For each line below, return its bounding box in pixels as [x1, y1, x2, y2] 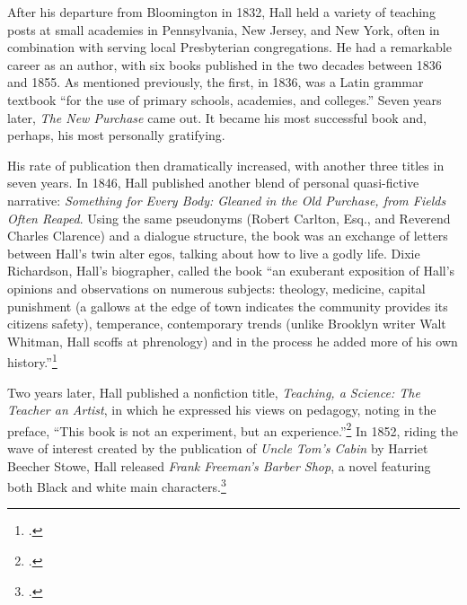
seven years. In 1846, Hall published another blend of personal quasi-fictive [7, 173, 419, 192]
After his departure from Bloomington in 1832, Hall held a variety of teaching [7, 3, 436, 21]
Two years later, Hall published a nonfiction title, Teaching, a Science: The [7, 382, 420, 401]
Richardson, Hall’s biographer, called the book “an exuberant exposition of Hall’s [7, 261, 455, 280]
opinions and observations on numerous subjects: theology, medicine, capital [7, 278, 426, 297]
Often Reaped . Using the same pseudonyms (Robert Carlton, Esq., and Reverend [7, 208, 451, 227]
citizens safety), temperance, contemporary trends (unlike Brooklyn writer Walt [7, 314, 446, 333]
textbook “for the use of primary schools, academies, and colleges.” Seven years [7, 90, 442, 109]
